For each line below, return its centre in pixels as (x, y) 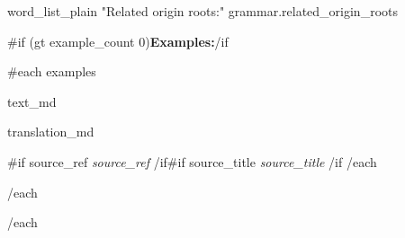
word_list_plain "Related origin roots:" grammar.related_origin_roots (202, 11)
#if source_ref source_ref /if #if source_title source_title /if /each (192, 161)
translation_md (51, 132)
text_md (32, 101)
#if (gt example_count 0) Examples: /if (118, 41)
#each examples (52, 71)
